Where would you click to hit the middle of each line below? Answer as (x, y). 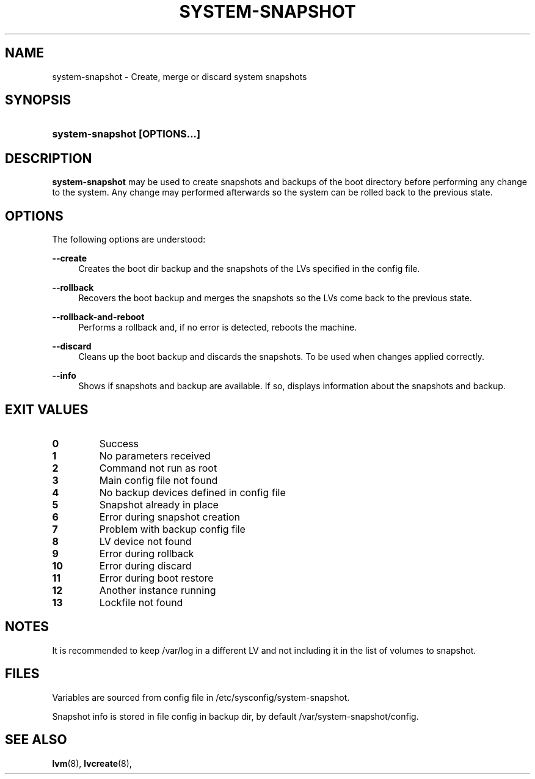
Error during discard (145, 565)
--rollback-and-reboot (98, 317)
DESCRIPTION (49, 158)
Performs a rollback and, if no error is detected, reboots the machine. (218, 327)
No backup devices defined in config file (192, 492)
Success (119, 443)
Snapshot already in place (159, 504)
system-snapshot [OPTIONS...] (126, 134)
